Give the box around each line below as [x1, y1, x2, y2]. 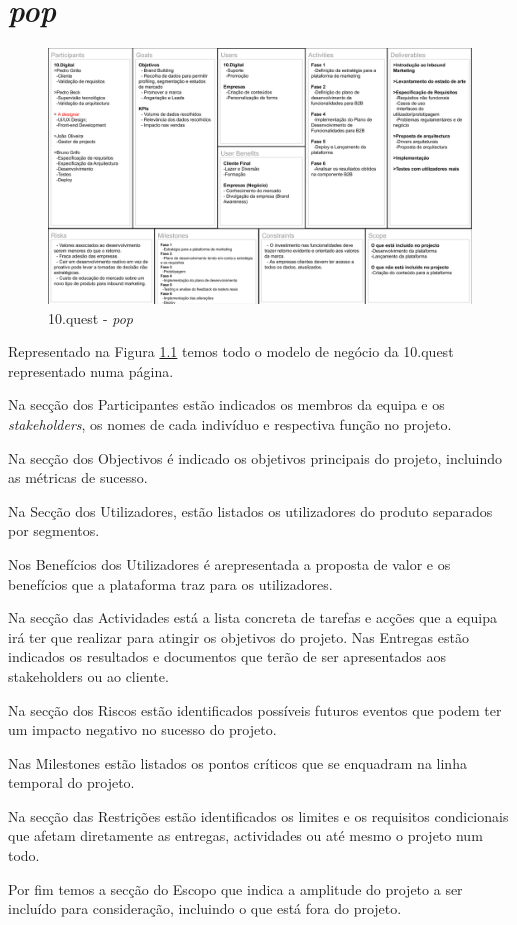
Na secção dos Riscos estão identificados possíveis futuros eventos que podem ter [8, 699, 502, 720]
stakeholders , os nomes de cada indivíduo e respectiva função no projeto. [8, 413, 452, 434]
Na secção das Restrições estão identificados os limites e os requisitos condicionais [8, 805, 509, 826]
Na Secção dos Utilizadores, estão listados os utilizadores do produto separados [8, 500, 493, 521]
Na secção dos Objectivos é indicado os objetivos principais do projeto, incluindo [8, 447, 503, 468]
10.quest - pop [48, 307, 133, 328]
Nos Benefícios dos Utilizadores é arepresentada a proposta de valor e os [8, 553, 451, 574]
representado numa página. [8, 360, 174, 381]
